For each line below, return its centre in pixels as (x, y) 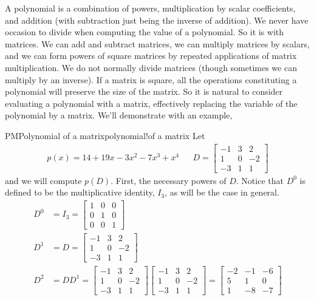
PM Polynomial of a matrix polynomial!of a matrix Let (105, 135)
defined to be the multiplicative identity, (80, 192)
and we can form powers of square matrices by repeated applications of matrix (151, 56)
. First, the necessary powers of (169, 180)
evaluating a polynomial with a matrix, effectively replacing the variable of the (151, 103)
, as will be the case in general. (222, 192)
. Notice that (260, 180)
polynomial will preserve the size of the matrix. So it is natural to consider (144, 91)
